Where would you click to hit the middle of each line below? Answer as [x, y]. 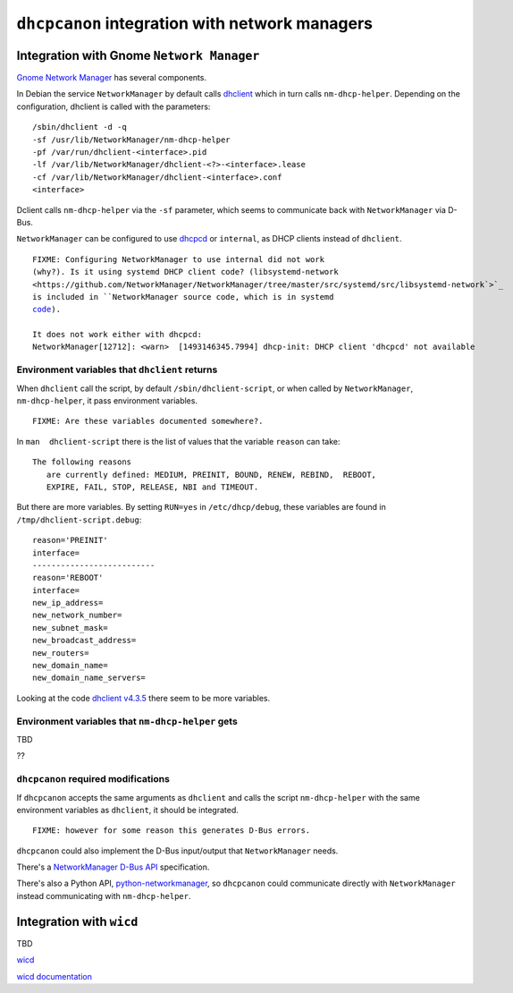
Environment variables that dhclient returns [117, 369]
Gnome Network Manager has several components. [112, 78]
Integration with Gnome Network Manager [138, 55]
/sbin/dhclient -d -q [80, 127]
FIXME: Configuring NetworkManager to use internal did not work [179, 259]
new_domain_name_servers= [89, 678]
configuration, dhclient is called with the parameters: [114, 106]
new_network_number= [77, 615]
